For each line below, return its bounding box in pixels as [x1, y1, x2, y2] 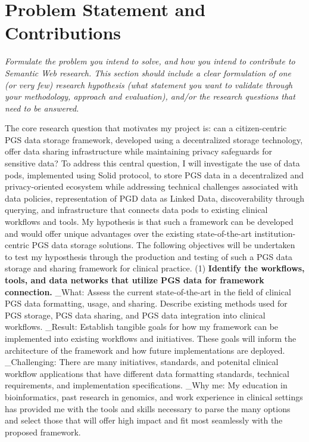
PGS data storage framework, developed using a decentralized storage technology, [5, 133, 303, 146]
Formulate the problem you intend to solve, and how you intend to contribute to [5, 55, 295, 67]
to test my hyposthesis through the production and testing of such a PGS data [5, 250, 293, 262]
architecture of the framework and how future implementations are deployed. [5, 344, 285, 356]
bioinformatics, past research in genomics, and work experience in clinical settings [5, 390, 303, 403]
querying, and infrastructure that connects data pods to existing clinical [5, 203, 268, 216]
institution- [254, 227, 296, 239]
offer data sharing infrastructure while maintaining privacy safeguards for [5, 145, 273, 157]
